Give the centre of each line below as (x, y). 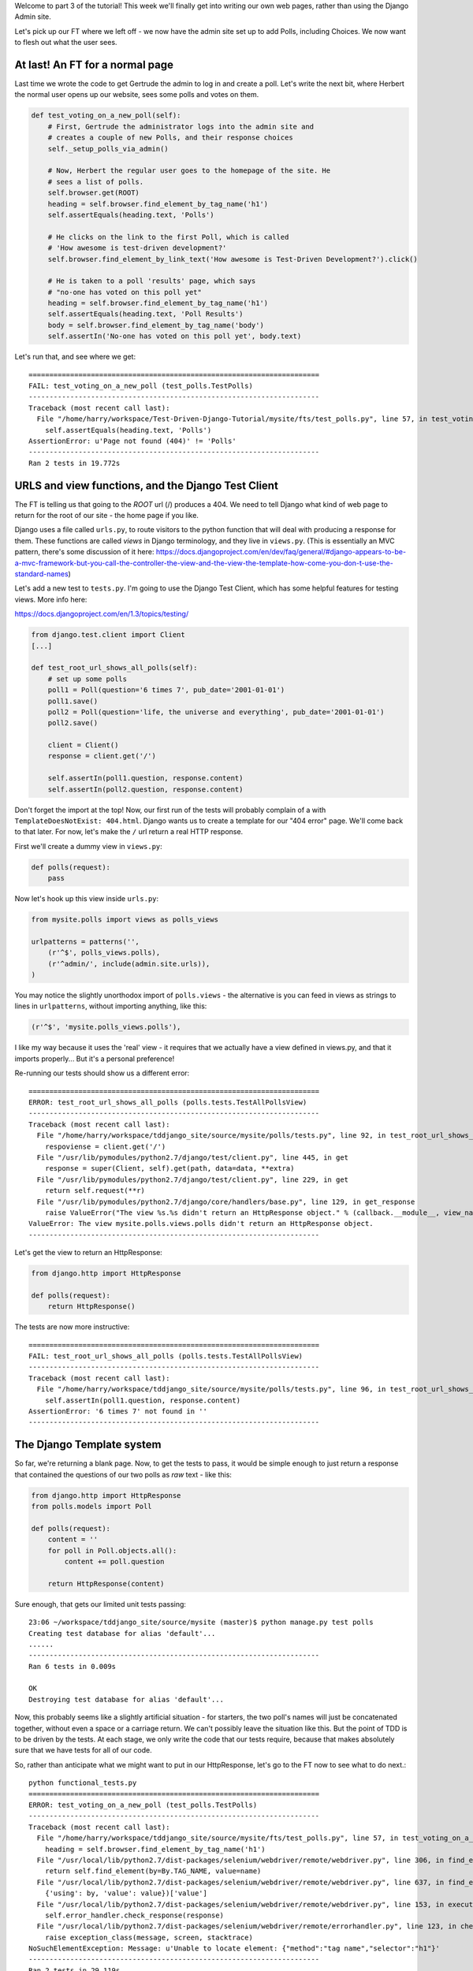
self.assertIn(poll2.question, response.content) (145, 789)
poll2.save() (73, 723)
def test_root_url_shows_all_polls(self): (114, 668)
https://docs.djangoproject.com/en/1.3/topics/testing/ (102, 614)
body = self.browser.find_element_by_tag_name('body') (156, 325)
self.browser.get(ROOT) (93, 193)
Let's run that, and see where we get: (75, 357)
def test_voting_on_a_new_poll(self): (106, 116)
